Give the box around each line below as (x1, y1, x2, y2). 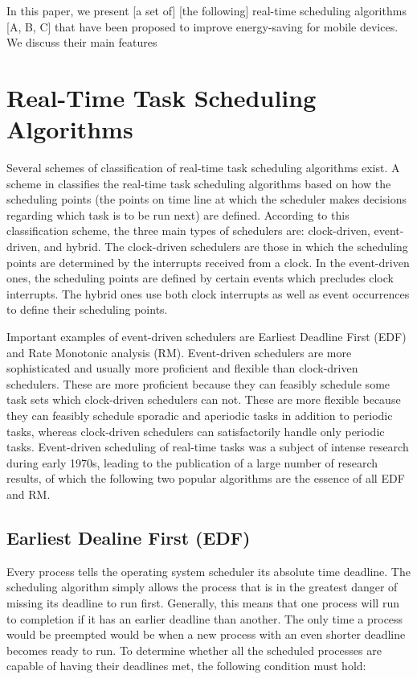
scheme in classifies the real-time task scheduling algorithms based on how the (6, 175, 391, 191)
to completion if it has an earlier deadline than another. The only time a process (6, 610, 403, 627)
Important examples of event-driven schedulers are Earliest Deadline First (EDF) (6, 328, 407, 345)
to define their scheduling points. (6, 301, 168, 318)
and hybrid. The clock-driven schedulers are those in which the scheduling (43, 238, 408, 255)
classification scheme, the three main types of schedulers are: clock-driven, (6, 222, 370, 239)
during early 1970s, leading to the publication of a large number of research (6, 454, 378, 471)
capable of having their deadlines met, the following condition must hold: (6, 657, 366, 674)
